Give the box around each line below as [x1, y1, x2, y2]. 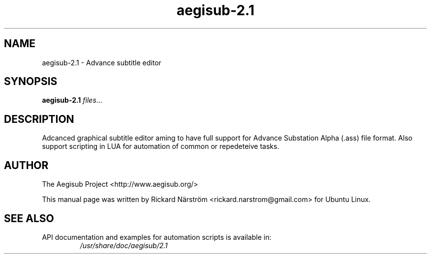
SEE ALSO [4, 212, 54, 225]
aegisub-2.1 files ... [42, 96, 102, 105]
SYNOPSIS [4, 75, 58, 88]
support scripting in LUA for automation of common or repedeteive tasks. [42, 142, 279, 151]
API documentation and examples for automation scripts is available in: [42, 232, 272, 241]
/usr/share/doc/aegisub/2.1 [80, 241, 168, 250]
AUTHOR [4, 159, 49, 172]
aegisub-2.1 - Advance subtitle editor [42, 58, 161, 67]
